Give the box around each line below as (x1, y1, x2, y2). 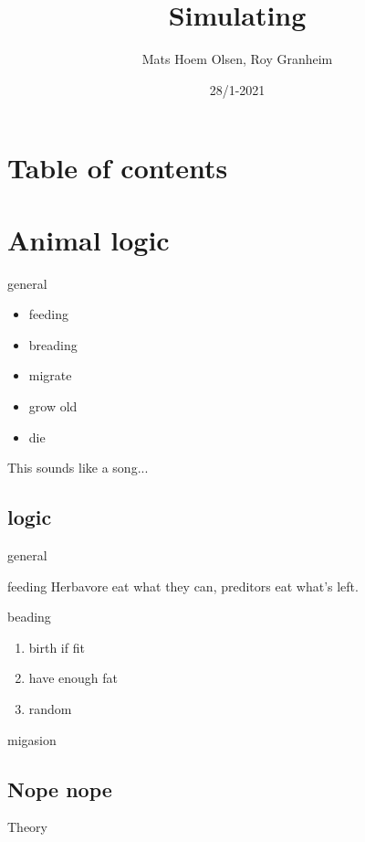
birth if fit (28, 637, 85, 656)
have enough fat (28, 668, 119, 687)
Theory (7, 817, 47, 837)
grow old (28, 397, 78, 415)
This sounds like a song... (7, 458, 149, 477)
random (28, 698, 72, 718)
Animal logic (7, 220, 170, 258)
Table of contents (7, 149, 228, 187)
